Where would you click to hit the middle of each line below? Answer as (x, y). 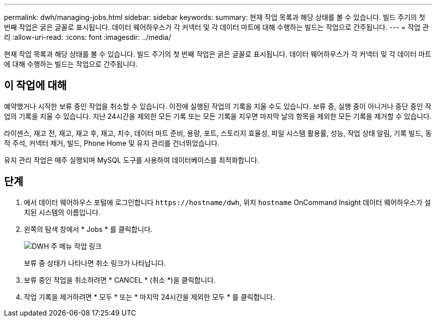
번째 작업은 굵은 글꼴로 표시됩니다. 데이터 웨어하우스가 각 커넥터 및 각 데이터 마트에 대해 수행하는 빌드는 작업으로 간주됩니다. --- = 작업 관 (217, 27)
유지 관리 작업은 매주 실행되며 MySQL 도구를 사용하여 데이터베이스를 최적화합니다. (132, 160)
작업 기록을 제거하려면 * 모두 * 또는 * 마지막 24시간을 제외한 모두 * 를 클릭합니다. (149, 297)
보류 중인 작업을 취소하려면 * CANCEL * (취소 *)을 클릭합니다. (120, 280)
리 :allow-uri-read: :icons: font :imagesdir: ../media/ (88, 37)
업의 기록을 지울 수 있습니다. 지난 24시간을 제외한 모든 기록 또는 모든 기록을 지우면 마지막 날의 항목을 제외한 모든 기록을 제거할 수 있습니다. (218, 116)
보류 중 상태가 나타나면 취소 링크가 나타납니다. (95, 263)
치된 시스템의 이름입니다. (62, 212)
